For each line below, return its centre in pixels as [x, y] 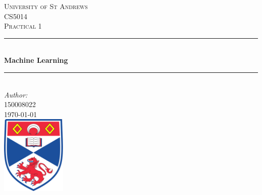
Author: [16, 94]
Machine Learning [36, 60]
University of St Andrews [46, 6]
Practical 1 [23, 26]
